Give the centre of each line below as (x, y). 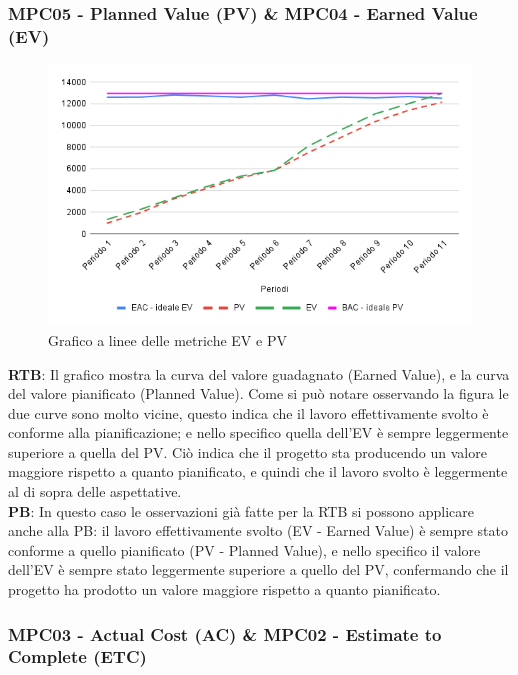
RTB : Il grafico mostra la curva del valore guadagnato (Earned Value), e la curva (259, 373)
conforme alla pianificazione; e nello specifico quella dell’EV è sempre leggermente (258, 432)
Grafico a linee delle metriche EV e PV (167, 339)
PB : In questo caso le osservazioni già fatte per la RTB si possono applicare (241, 510)
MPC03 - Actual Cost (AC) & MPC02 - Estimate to (225, 633)
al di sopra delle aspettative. (95, 491)
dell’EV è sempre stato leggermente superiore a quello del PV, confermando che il (258, 569)
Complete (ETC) (77, 656)
